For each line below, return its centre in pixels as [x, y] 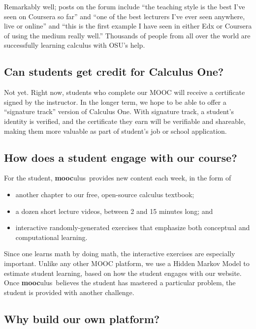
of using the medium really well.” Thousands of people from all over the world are [127, 35]
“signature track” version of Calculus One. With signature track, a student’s [119, 111]
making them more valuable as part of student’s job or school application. [115, 131]
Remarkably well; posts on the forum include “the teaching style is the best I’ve [125, 6]
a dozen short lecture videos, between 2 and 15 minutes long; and [114, 211]
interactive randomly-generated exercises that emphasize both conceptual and [133, 227]
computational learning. [51, 237]
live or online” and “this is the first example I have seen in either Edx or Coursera [128, 26]
